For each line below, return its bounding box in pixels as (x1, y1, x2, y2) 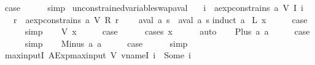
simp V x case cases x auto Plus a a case (25, 25, 310, 38)
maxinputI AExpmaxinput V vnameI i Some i (4, 49, 191, 61)
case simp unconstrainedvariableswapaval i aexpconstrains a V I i (4, 1, 303, 13)
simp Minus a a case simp (25, 36, 188, 49)
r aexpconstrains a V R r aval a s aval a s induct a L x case (13, 13, 308, 26)
